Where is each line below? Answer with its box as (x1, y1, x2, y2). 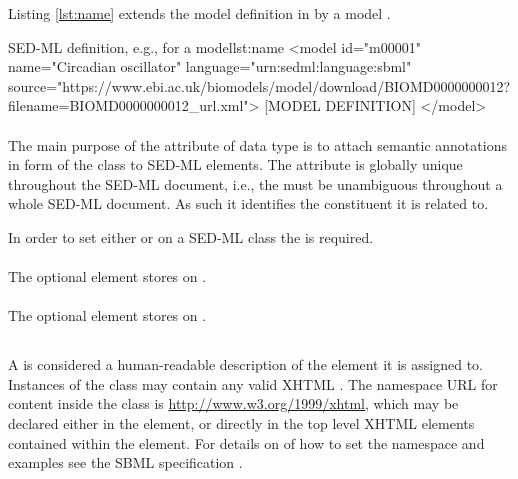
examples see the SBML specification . (8, 452, 243, 473)
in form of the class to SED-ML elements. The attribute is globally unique (8, 154, 463, 175)
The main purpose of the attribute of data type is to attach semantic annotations (8, 134, 507, 155)
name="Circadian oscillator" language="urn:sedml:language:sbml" (8, 56, 412, 77)
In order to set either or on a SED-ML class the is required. (8, 226, 374, 247)
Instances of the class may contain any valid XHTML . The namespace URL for (8, 373, 498, 394)
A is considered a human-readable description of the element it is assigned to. (8, 354, 483, 375)
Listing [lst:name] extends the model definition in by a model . (8, 3, 391, 23)
